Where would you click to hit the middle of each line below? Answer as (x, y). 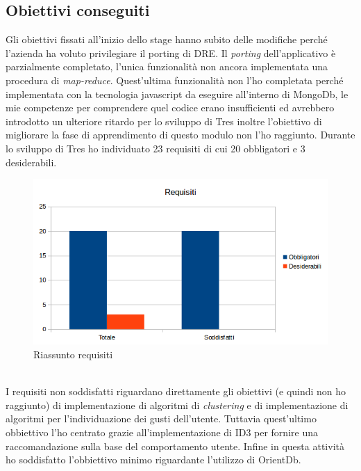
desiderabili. (31, 162)
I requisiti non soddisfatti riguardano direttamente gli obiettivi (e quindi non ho (176, 391)
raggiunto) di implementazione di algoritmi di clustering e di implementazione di (177, 405)
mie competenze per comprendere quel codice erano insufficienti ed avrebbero (170, 107)
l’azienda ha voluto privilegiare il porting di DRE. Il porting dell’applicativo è (171, 53)
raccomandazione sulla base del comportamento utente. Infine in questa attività (175, 446)
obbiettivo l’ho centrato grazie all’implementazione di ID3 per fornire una (162, 432)
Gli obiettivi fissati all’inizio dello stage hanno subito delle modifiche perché (167, 39)
